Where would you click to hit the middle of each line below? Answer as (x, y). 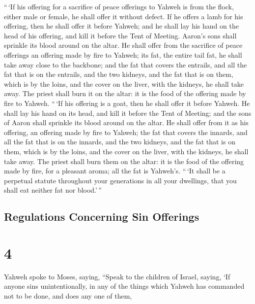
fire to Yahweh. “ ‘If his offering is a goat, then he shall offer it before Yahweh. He (127, 103)
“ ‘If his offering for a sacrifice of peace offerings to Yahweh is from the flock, (119, 6)
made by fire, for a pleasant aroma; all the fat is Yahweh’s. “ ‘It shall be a (115, 171)
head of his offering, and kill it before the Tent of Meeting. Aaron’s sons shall (120, 35)
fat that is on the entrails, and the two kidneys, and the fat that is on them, (119, 74)
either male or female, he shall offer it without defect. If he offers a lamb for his (124, 16)
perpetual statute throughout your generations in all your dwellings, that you (120, 180)
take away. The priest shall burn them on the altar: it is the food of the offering (124, 161)
